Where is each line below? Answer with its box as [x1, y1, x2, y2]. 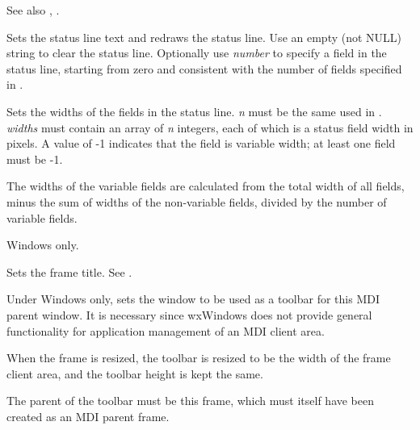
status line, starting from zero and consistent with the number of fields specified [6, 60, 402, 77]
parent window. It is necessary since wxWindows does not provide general [6, 306, 372, 323]
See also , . [6, 2, 60, 18]
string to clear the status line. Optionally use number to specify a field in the [6, 44, 387, 61]
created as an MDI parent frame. [6, 407, 170, 424]
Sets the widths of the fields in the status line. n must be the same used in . [6, 102, 382, 119]
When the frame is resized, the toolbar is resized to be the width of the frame [6, 349, 391, 366]
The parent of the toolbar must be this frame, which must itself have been [6, 392, 375, 409]
